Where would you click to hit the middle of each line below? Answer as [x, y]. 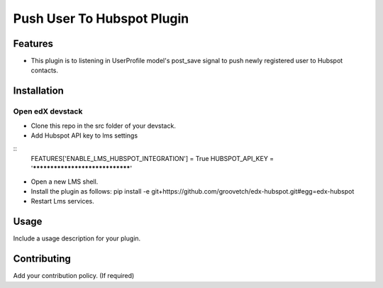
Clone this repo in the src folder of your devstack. [104, 126]
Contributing [42, 259]
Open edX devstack [48, 111]
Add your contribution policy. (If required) [74, 276]
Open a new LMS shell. [65, 182]
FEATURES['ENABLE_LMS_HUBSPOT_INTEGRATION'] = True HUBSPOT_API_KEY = [152, 158]
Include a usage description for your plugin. [77, 238]
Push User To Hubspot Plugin [101, 18]
